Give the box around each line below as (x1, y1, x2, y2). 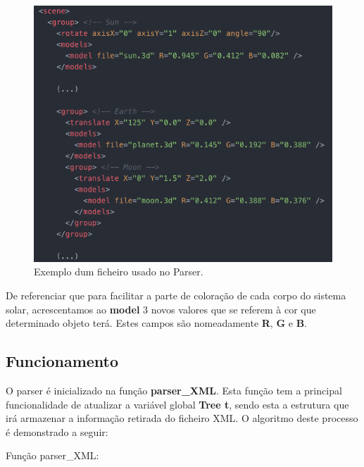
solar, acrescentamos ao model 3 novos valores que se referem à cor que (6, 301, 316, 316)
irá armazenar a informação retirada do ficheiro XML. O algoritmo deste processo (6, 411, 358, 425)
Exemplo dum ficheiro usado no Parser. (34, 264, 203, 279)
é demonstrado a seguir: (6, 424, 108, 439)
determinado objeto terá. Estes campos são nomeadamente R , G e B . (6, 316, 307, 330)
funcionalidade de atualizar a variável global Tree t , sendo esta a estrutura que (6, 397, 349, 411)
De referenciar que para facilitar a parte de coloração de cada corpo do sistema (6, 287, 346, 302)
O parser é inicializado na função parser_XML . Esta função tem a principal (6, 382, 342, 397)
